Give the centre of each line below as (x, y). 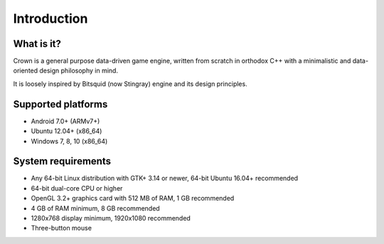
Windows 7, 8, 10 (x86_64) (69, 141)
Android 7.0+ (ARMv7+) (65, 121)
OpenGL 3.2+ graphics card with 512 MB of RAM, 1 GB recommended (133, 198)
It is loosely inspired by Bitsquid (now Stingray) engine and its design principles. (130, 84)
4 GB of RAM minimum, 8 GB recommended (95, 208)
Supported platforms (60, 104)
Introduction (50, 18)
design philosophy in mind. (79, 70)
